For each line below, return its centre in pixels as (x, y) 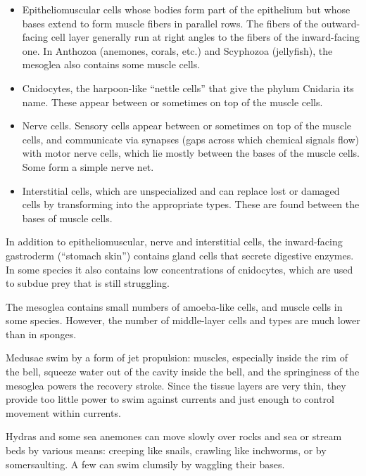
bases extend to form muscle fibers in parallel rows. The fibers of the (170, 23)
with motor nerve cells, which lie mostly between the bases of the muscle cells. (191, 153)
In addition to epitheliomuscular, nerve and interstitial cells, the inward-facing (174, 242)
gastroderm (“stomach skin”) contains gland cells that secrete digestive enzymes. (180, 255)
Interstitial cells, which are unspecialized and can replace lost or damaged (181, 190)
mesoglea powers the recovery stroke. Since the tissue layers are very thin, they (176, 385)
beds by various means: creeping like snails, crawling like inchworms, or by (166, 450)
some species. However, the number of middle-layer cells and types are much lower (183, 320)
